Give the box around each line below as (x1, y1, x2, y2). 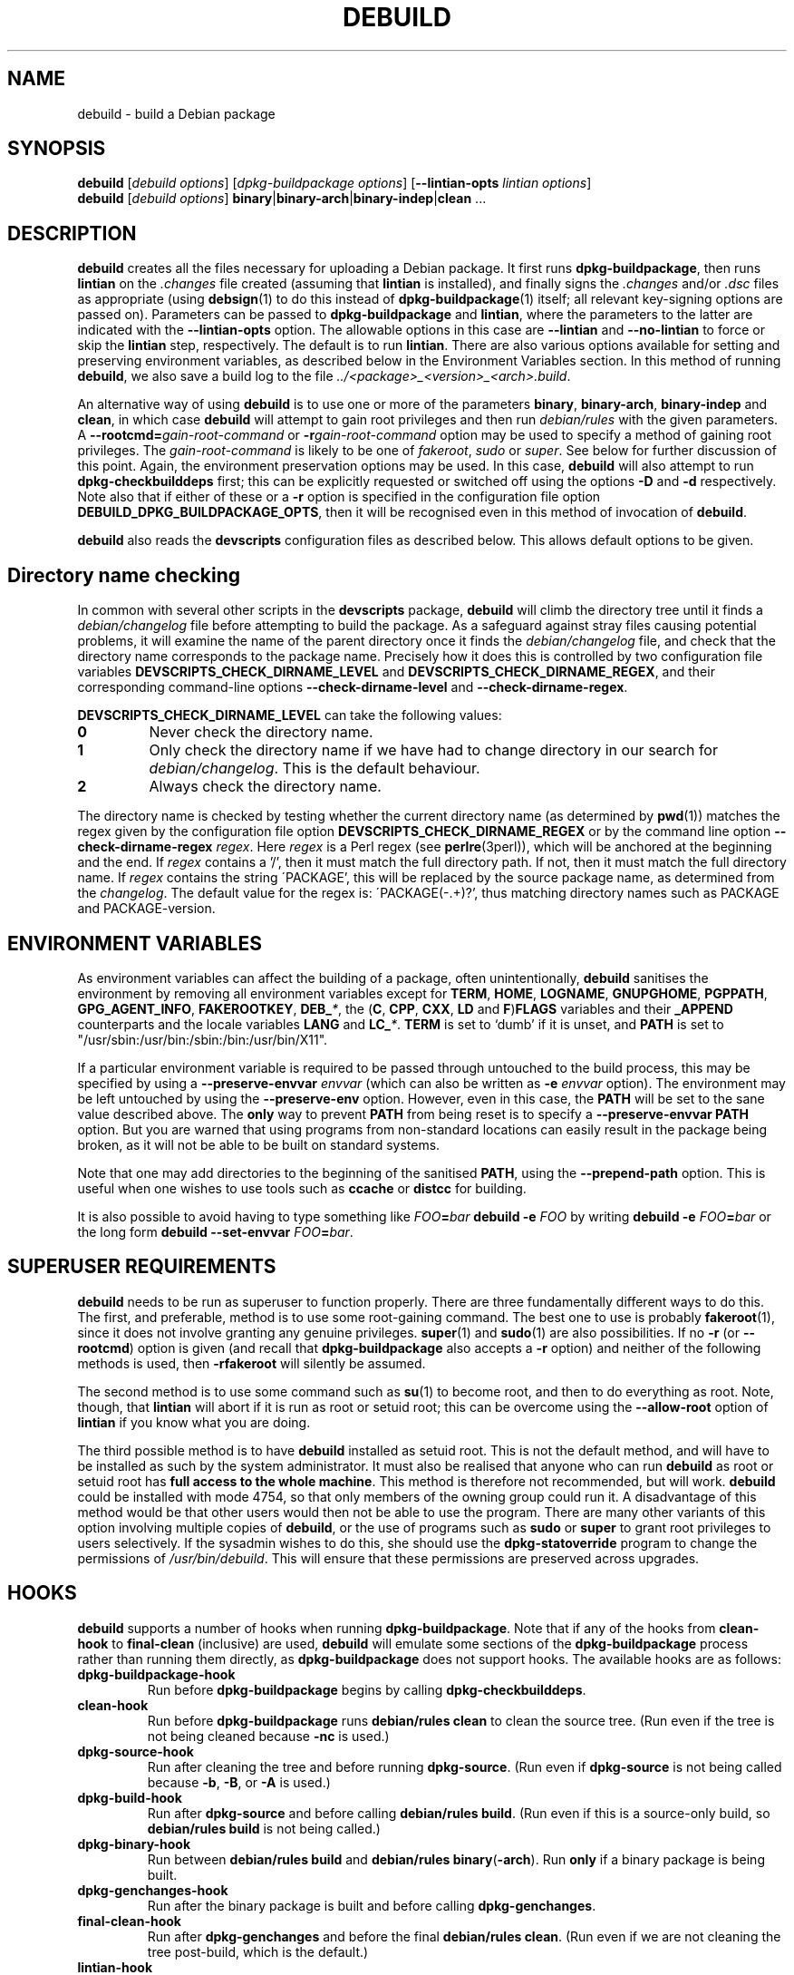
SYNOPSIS (7, 137, 106, 161)
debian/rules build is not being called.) (147, 1820, 381, 1836)
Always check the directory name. (149, 777, 382, 796)
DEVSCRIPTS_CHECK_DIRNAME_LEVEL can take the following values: (77, 707, 502, 724)
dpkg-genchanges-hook (77, 1882, 228, 1898)
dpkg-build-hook (77, 1789, 182, 1805)
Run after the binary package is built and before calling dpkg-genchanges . (147, 1897, 596, 1913)
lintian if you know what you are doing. (77, 1414, 311, 1430)
